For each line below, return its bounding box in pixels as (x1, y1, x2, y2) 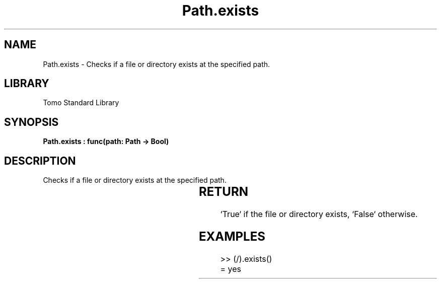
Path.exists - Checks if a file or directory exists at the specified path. (43, 59, 270, 68)
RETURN (198, 184, 248, 199)
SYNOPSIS (4, 115, 59, 128)
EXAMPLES (198, 229, 265, 244)
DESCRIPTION (4, 154, 76, 167)
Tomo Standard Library (43, 98, 119, 107)
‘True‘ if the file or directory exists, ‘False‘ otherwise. (220, 209, 418, 220)
